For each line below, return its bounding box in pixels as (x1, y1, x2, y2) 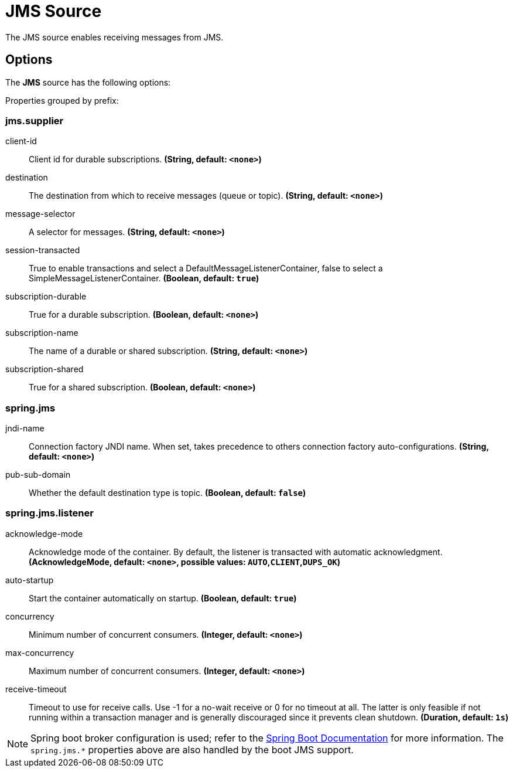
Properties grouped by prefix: (5, 95, 119, 106)
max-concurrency (5, 647, 74, 658)
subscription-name (5, 328, 78, 338)
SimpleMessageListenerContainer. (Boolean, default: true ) (29, 273, 259, 284)
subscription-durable (5, 291, 87, 302)
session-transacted (5, 245, 80, 256)
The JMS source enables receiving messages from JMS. (5, 32, 224, 42)
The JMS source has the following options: (5, 77, 171, 87)
